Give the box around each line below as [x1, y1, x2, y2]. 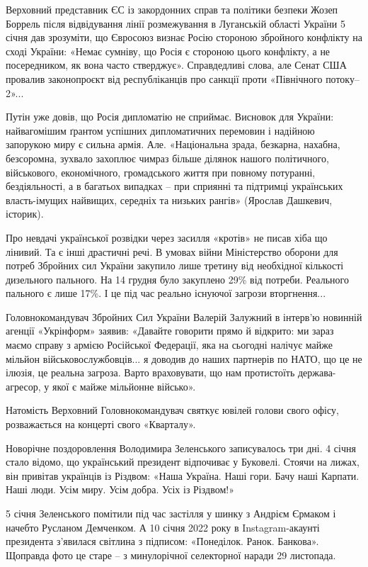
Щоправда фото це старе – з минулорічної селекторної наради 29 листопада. [6, 547, 336, 562]
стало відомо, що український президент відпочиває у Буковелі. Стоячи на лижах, [6, 454, 360, 469]
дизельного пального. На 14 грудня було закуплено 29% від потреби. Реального [6, 271, 349, 286]
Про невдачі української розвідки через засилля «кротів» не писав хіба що [6, 230, 328, 245]
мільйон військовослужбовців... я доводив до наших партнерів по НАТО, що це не [6, 351, 362, 366]
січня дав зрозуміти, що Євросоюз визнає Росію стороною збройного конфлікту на [6, 30, 362, 45]
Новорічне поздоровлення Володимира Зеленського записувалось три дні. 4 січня [6, 440, 356, 455]
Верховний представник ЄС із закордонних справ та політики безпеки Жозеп [6, 2, 338, 16]
